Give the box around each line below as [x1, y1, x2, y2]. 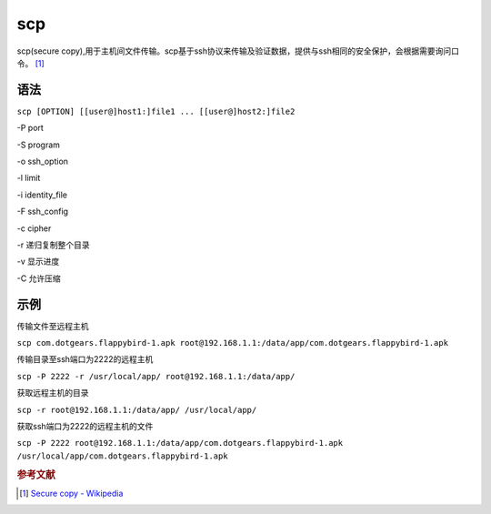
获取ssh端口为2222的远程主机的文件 [16, 421, 154, 431]
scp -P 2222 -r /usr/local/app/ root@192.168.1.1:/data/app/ [16, 371, 296, 381]
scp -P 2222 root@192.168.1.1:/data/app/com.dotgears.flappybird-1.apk [16, 438, 344, 448]
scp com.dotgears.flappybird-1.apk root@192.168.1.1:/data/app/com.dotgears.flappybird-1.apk [16, 338, 449, 348]
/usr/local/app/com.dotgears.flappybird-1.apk [16, 450, 228, 461]
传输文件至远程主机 [16, 320, 89, 331]
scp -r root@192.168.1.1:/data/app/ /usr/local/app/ [16, 405, 257, 415]
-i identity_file [16, 189, 68, 200]
